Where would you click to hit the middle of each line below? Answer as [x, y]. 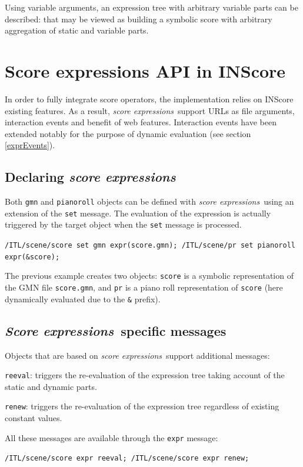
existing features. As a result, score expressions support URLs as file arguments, [150, 110]
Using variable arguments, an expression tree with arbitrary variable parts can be [151, 7]
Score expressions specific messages [116, 330]
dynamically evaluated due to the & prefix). [83, 298]
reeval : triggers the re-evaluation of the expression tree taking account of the [145, 375]
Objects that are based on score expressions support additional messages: [137, 355]
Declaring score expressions [90, 177]
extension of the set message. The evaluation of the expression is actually [138, 213]
